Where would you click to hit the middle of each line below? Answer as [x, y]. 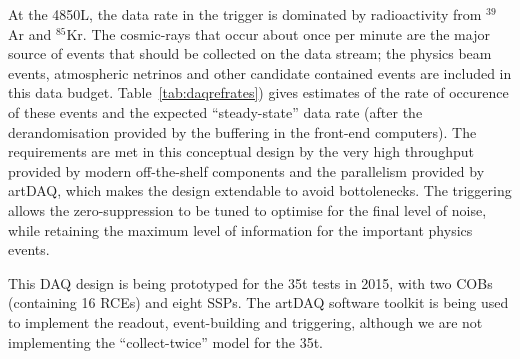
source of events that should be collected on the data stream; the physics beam [250, 53]
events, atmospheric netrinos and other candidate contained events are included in [260, 72]
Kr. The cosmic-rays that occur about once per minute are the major [278, 33]
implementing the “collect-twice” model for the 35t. [165, 341]
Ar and [30, 33]
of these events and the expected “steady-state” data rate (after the [215, 111]
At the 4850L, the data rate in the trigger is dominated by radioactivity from [245, 14]
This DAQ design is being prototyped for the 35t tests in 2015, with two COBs [250, 282]
